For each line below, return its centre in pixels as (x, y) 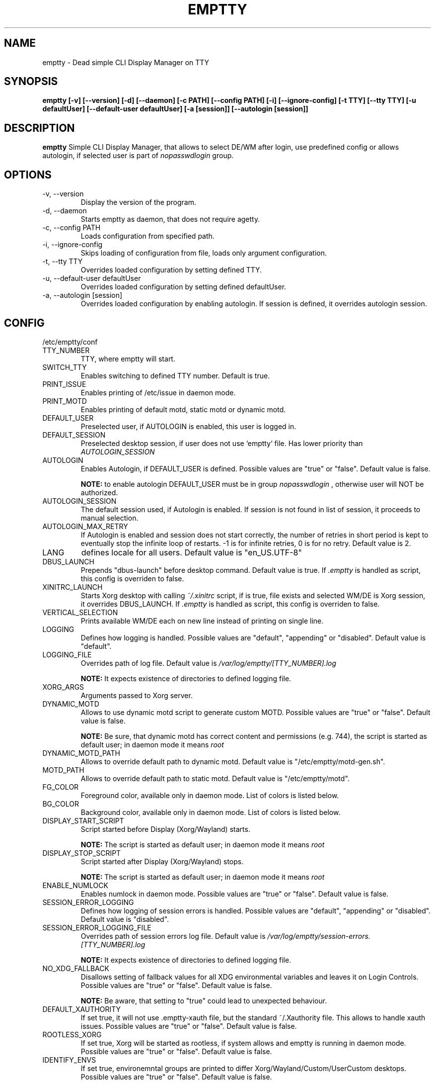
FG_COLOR (61, 787)
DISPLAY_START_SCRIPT (83, 820)
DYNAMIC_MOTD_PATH (81, 753)
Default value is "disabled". (125, 919)
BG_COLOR (61, 804)
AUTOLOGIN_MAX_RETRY (85, 526)
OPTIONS (28, 175)
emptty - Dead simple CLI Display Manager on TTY (126, 62)
